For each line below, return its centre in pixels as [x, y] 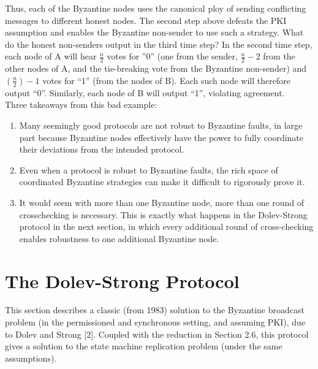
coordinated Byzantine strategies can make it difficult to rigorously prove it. [162, 182]
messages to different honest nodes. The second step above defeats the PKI [146, 20]
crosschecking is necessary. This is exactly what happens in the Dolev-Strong [163, 214]
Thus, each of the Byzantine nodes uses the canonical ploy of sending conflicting [156, 8]
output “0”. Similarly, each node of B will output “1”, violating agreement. [145, 92]
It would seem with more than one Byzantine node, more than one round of [162, 202]
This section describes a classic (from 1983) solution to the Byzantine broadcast [155, 310]
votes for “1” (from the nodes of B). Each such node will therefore [166, 80]
